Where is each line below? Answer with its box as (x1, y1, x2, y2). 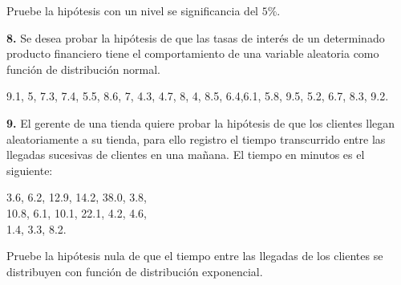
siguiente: (6, 161, 53, 178)
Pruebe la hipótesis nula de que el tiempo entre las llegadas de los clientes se (6, 247, 383, 264)
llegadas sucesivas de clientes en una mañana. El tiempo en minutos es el (6, 146, 365, 163)
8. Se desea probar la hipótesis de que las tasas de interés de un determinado (6, 29, 385, 46)
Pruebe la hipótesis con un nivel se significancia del (6, 2, 258, 18)
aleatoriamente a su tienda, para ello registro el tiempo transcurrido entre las (6, 130, 386, 147)
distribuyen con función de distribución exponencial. (6, 263, 263, 279)
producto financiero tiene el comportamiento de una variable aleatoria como (6, 45, 379, 62)
